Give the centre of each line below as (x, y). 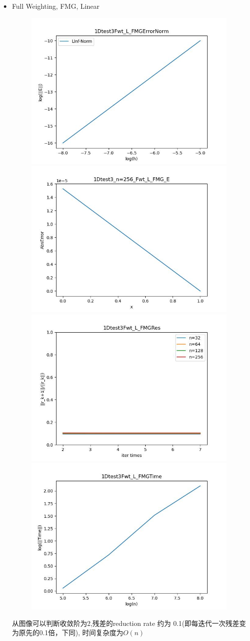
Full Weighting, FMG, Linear (56, 6)
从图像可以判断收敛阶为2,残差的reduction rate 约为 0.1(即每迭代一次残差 (125, 623)
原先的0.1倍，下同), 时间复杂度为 (71, 632)
